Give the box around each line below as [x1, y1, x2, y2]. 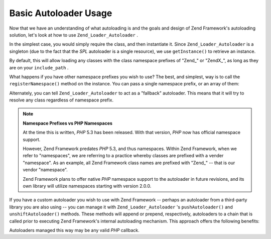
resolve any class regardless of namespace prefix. [9, 97, 114, 103]
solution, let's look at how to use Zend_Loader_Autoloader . [9, 32, 138, 38]
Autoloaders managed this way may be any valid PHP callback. [9, 227, 140, 233]
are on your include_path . [9, 64, 69, 70]
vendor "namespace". [23, 167, 68, 173]
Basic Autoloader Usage [9, 8, 112, 19]
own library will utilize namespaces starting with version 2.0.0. [23, 183, 152, 189]
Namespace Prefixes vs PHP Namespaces [23, 120, 113, 126]
